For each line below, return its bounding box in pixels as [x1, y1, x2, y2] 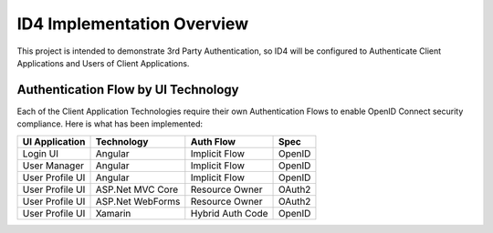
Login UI [22, 147, 59, 159]
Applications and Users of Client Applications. [16, 57, 190, 68]
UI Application [22, 135, 86, 147]
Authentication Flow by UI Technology [16, 82, 239, 97]
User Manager [22, 159, 84, 172]
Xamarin [95, 207, 131, 219]
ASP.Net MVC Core [95, 183, 179, 196]
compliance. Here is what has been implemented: [16, 118, 204, 129]
